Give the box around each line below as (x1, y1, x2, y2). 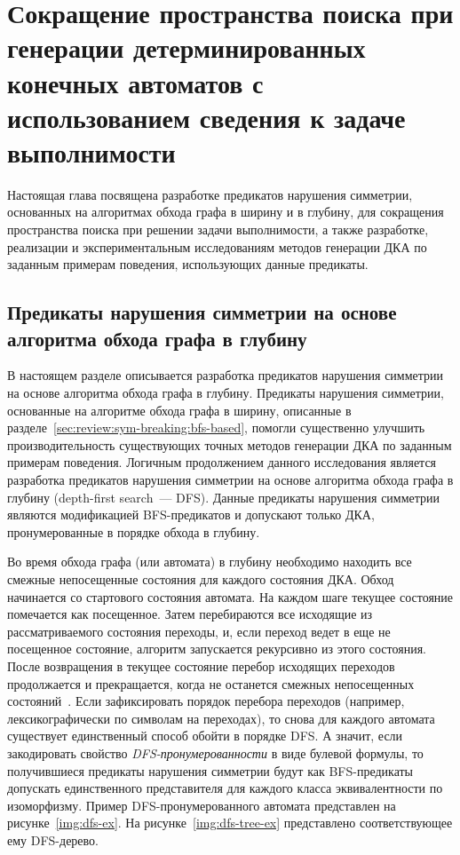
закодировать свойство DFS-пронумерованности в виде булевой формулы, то (7, 743, 424, 762)
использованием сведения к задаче (7, 99, 406, 135)
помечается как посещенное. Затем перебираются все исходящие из (7, 605, 373, 623)
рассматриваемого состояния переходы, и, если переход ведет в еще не (7, 621, 391, 640)
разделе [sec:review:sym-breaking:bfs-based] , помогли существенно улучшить (7, 418, 425, 437)
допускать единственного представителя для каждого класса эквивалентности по (7, 779, 443, 797)
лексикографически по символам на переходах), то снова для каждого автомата (7, 709, 435, 727)
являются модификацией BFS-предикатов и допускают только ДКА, (7, 505, 375, 524)
